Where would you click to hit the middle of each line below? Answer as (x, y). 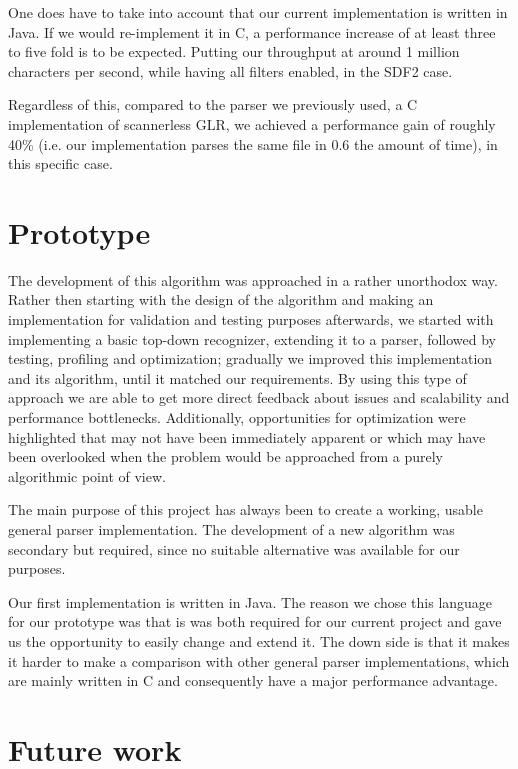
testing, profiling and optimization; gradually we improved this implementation (250, 358)
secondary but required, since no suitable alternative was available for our (234, 548)
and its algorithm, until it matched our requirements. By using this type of (237, 377)
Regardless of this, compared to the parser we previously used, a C (213, 104)
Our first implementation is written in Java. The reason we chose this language (250, 601)
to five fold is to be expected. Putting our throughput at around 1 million (234, 51)
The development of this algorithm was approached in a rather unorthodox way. (253, 279)
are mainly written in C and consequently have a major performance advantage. (253, 680)
